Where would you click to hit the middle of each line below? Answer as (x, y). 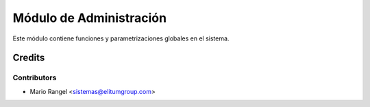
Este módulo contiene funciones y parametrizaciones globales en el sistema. (121, 38)
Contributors (35, 78)
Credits (29, 58)
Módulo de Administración (90, 18)
